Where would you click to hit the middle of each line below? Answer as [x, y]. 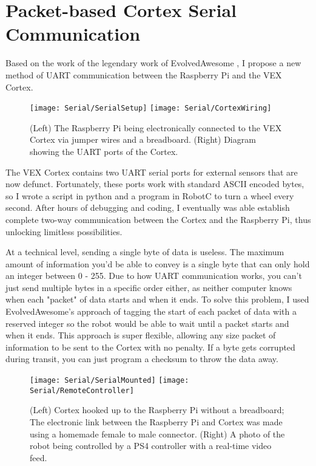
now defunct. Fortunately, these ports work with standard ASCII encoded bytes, [155, 184]
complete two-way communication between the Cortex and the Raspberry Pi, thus [158, 219]
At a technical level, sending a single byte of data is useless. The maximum [145, 252]
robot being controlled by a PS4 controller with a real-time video [151, 446]
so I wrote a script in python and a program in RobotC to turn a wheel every [150, 195]
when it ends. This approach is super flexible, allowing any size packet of [141, 335]
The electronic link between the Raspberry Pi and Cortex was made [156, 421]
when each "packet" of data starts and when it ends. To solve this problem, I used [157, 299]
